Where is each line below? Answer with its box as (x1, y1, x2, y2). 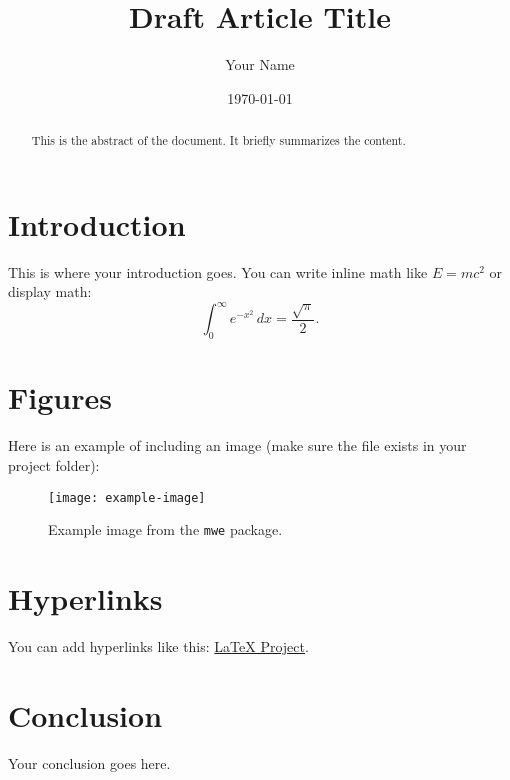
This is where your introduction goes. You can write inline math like (8, 261, 428, 282)
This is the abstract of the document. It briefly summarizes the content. (31, 132, 406, 149)
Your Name (225, 54, 295, 75)
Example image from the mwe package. (48, 519, 283, 540)
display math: (8, 281, 92, 302)
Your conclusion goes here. (8, 752, 171, 773)
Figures (8, 377, 112, 418)
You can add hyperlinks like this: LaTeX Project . (8, 635, 309, 656)
